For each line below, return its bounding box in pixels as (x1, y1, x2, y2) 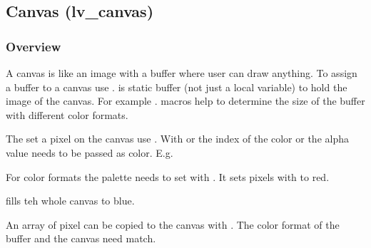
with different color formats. (6, 107, 128, 122)
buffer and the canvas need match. (6, 231, 156, 246)
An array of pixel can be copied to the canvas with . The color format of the (6, 217, 340, 232)
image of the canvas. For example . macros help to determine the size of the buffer (6, 93, 365, 108)
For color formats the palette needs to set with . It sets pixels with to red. (6, 169, 330, 184)
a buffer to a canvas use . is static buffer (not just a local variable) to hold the (6, 79, 347, 94)
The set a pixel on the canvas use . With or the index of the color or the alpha (6, 131, 349, 146)
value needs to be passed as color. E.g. (6, 145, 173, 160)
